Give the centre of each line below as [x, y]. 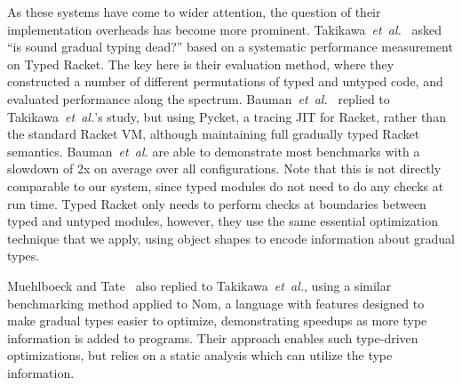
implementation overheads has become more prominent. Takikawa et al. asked [224, 29]
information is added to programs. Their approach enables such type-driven [213, 337]
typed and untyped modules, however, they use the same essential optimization [223, 221]
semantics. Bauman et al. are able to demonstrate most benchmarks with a [214, 151]
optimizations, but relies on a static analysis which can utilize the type [200, 355]
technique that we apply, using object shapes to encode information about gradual [231, 238]
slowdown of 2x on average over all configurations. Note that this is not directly [224, 168]
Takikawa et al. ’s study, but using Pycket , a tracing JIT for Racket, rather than [227, 116]
